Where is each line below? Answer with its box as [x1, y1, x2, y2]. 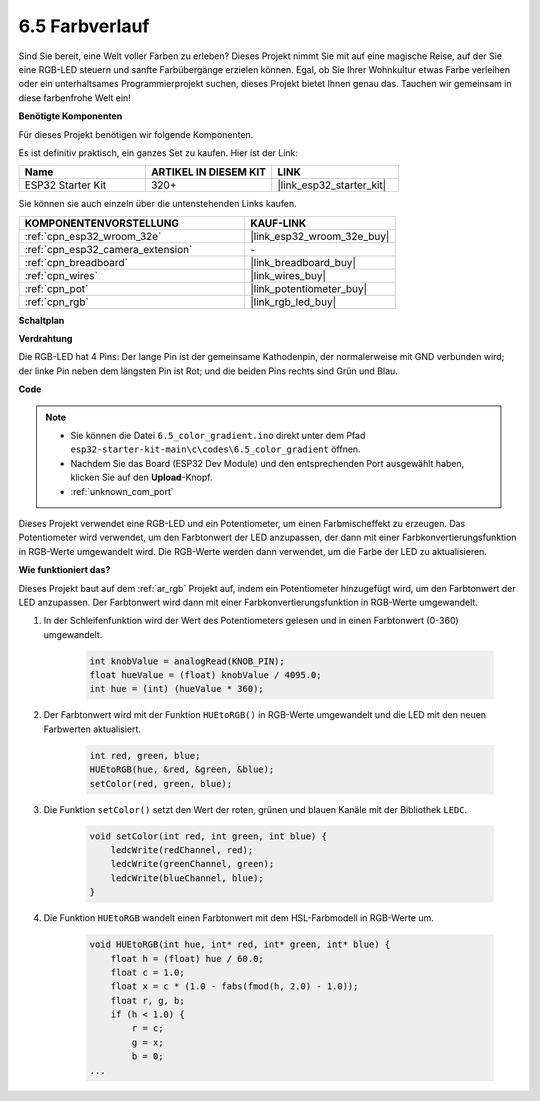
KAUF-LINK [250, 216, 307, 230]
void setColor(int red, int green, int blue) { [89, 830, 327, 842]
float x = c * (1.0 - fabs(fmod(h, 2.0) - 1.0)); [110, 981, 359, 992]
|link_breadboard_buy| [250, 255, 357, 269]
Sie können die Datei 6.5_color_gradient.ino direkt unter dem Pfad [70, 430, 366, 442]
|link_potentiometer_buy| [250, 281, 368, 295]
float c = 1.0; [110, 966, 185, 978]
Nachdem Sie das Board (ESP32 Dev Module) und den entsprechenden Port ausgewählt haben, [70, 457, 465, 469]
